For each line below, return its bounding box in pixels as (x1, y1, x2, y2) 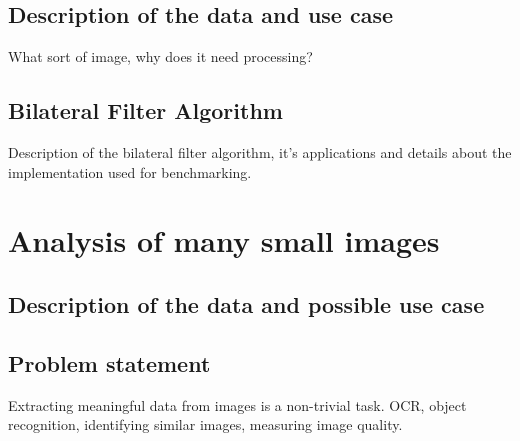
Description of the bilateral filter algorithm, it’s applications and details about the (8, 142, 512, 162)
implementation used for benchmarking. (8, 161, 252, 182)
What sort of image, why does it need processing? (8, 46, 313, 67)
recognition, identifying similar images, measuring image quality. (8, 414, 403, 435)
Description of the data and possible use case (8, 288, 485, 319)
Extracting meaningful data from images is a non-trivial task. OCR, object (8, 394, 467, 415)
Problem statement (8, 347, 211, 378)
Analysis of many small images (8, 220, 440, 261)
